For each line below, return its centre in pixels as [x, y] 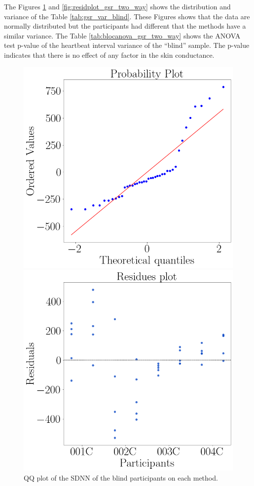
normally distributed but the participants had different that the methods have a [125, 26]
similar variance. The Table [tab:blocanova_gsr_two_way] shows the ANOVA [122, 35]
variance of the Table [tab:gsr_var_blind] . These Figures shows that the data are [127, 16]
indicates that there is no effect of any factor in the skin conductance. [109, 55]
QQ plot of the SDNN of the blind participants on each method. [121, 477]
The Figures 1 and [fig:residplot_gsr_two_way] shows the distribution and [117, 6]
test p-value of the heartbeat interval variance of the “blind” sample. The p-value [127, 45]
